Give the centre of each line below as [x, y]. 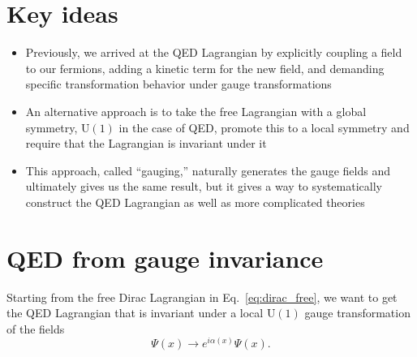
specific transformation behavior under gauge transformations [178, 84]
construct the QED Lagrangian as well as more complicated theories [195, 202]
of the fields [36, 328]
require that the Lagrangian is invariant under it [146, 143]
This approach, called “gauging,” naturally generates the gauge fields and [208, 170]
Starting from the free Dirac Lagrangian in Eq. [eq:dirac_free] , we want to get [202, 297]
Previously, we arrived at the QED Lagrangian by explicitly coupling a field [214, 52]
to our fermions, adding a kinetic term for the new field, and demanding [205, 68]
